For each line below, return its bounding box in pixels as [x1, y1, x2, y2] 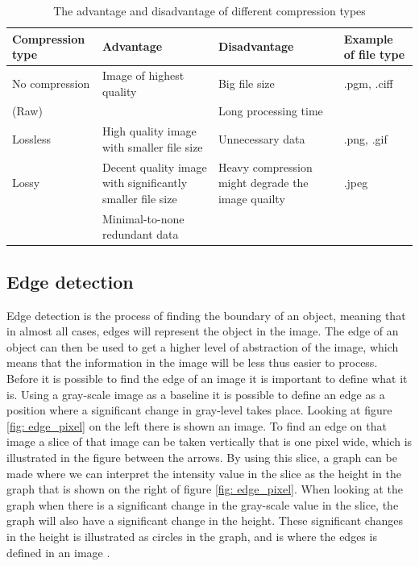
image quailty [218, 189, 285, 206]
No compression [12, 74, 90, 91]
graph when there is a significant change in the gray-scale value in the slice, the [6, 496, 399, 513]
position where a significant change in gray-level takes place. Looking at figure [6, 402, 392, 418]
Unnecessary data [218, 131, 305, 148]
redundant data [102, 226, 179, 243]
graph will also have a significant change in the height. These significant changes [6, 512, 403, 529]
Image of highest [102, 67, 185, 84]
